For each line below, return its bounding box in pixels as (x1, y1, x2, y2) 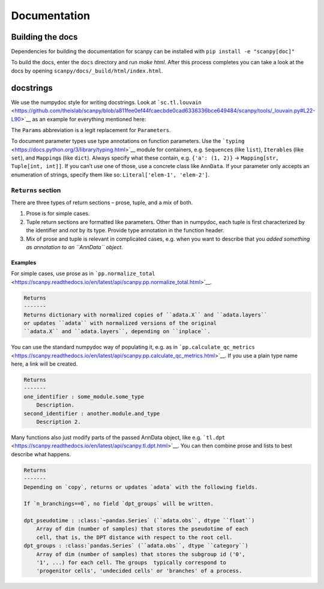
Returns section (11, 186, 61, 195)
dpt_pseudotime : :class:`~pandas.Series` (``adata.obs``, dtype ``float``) (23, 517, 255, 524)
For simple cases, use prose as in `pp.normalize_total (11, 270, 155, 277)
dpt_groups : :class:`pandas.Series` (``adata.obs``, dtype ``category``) (23, 542, 249, 549)
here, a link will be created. (11, 360, 78, 367)
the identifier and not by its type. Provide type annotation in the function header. (26, 227, 224, 234)
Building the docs (11, 32, 78, 42)
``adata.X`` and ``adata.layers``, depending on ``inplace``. (23, 328, 211, 335)
